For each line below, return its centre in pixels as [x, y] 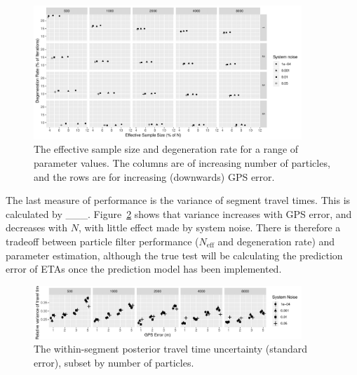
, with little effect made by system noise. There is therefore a [209, 227]
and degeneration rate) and [276, 241]
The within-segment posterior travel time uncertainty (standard [171, 349]
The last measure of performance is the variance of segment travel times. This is [178, 200]
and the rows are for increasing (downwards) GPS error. [154, 176]
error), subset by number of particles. [114, 362]
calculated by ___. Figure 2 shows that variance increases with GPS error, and [179, 213]
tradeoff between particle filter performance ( [102, 241]
